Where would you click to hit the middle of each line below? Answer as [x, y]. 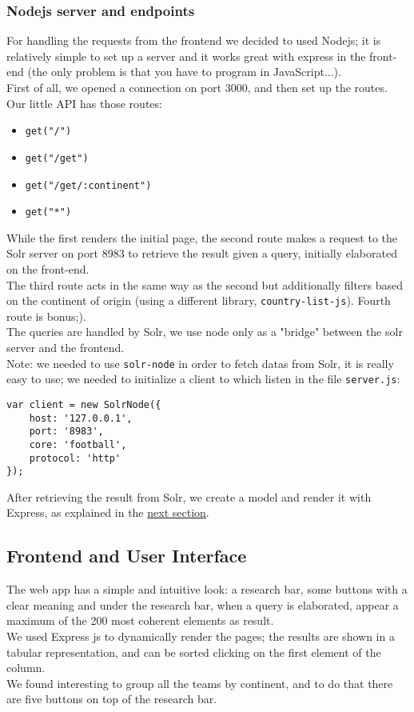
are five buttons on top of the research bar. [112, 699]
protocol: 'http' [75, 458]
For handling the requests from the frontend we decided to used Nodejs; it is [194, 40]
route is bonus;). [46, 316]
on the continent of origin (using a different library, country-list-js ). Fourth [199, 300]
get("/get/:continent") [88, 185]
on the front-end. [48, 269]
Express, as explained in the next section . [108, 512]
